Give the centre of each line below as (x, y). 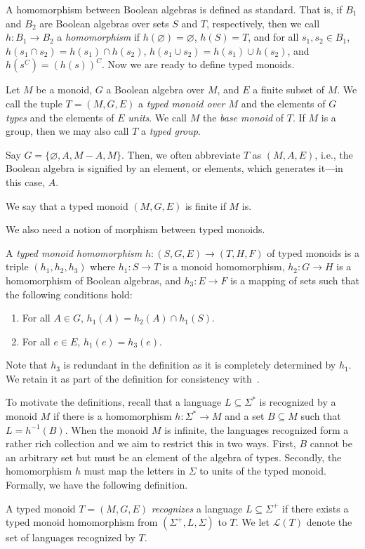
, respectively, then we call (263, 23)
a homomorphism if (99, 37)
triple (17, 266)
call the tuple (34, 103)
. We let (252, 522)
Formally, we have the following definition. (97, 485)
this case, (26, 181)
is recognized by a (298, 402)
